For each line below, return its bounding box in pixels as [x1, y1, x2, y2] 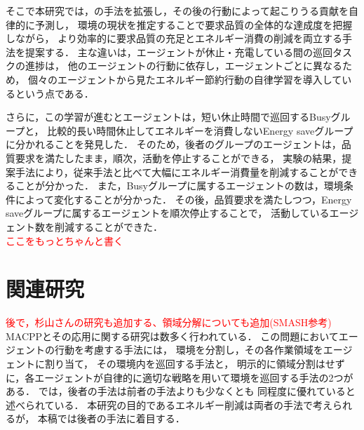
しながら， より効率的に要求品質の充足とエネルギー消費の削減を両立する [6, 31, 342, 46]
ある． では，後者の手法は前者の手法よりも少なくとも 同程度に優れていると [6, 384, 356, 398]
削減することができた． [54, 219, 163, 234]
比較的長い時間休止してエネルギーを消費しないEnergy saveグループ [47, 123, 353, 137]
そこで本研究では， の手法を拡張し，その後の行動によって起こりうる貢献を [6, 4, 349, 18]
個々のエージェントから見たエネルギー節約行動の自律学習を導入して [27, 72, 342, 86]
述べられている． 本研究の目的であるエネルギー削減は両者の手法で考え [6, 397, 333, 412]
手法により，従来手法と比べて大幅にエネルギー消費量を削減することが [15, 164, 339, 179]
